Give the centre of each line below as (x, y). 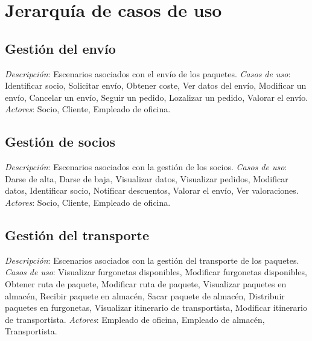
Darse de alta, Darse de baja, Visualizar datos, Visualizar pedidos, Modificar (147, 178)
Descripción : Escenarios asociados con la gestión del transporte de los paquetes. (152, 260)
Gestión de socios (60, 142)
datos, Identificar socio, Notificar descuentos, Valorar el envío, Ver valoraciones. (152, 190)
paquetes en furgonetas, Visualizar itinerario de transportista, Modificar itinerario (156, 308)
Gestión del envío (60, 48)
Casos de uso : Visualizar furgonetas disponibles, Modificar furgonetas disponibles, (156, 272)
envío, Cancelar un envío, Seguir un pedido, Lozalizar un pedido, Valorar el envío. (157, 97)
